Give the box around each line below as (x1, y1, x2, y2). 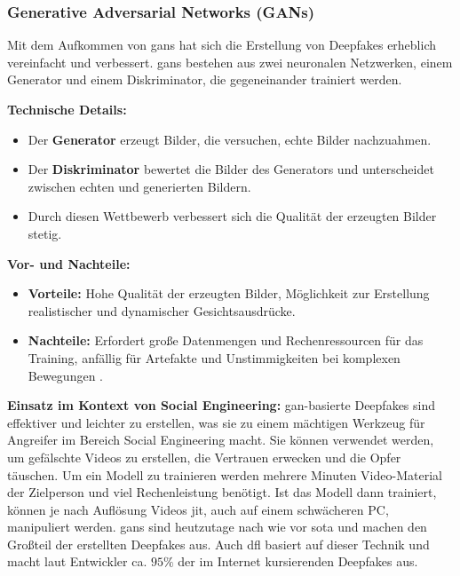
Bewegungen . (28, 366, 103, 384)
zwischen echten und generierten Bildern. (28, 177, 251, 195)
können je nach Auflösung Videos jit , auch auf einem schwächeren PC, (7, 500, 389, 518)
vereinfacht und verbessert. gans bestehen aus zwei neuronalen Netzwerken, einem (7, 52, 453, 71)
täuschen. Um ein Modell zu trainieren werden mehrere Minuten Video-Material (7, 465, 442, 484)
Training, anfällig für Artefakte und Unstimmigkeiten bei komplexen (28, 348, 401, 367)
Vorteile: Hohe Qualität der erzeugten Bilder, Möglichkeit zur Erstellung (28, 284, 430, 303)
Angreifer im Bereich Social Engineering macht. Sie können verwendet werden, (7, 430, 434, 449)
